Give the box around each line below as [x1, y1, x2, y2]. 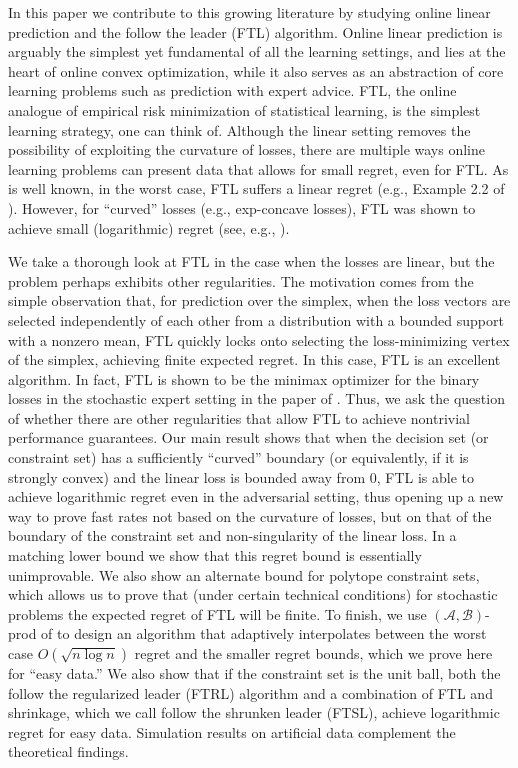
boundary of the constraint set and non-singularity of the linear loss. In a [8, 525, 457, 546]
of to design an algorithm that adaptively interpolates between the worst [41, 623, 487, 644]
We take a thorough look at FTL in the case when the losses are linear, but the [8, 251, 495, 272]
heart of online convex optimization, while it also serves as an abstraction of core [8, 60, 504, 81]
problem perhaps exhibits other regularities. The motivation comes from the [8, 270, 474, 291]
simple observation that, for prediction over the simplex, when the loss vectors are [8, 290, 511, 311]
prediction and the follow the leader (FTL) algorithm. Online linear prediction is [8, 21, 503, 42]
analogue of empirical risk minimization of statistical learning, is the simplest [8, 99, 481, 120]
